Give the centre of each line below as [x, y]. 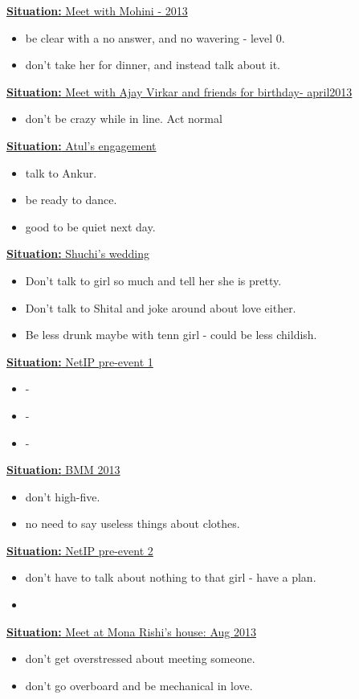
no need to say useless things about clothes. [133, 523]
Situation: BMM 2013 [63, 470]
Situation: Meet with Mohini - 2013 [97, 10]
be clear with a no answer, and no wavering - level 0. [155, 37]
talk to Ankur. [61, 172]
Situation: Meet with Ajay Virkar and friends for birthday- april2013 [179, 91]
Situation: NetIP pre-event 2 [80, 550]
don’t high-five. [63, 496]
